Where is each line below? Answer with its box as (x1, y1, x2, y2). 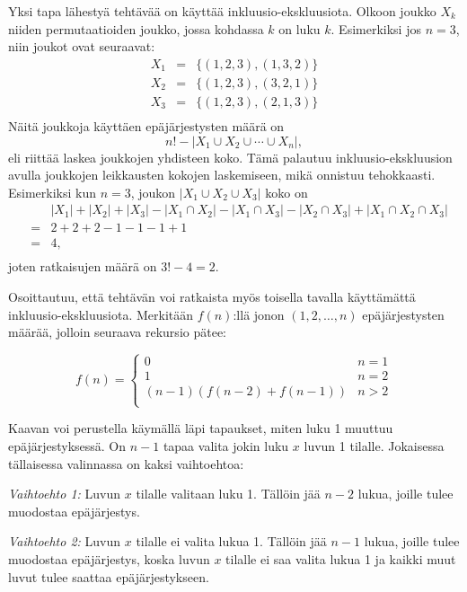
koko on (265, 182, 308, 201)
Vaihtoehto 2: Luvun (8, 532, 121, 551)
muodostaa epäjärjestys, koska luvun (8, 549, 210, 568)
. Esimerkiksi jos (330, 19, 421, 38)
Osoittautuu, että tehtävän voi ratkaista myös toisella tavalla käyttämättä (8, 287, 416, 305)
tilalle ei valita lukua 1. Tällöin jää (136, 532, 327, 551)
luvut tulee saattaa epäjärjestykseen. (8, 567, 209, 586)
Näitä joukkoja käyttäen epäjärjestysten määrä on (8, 116, 285, 135)
